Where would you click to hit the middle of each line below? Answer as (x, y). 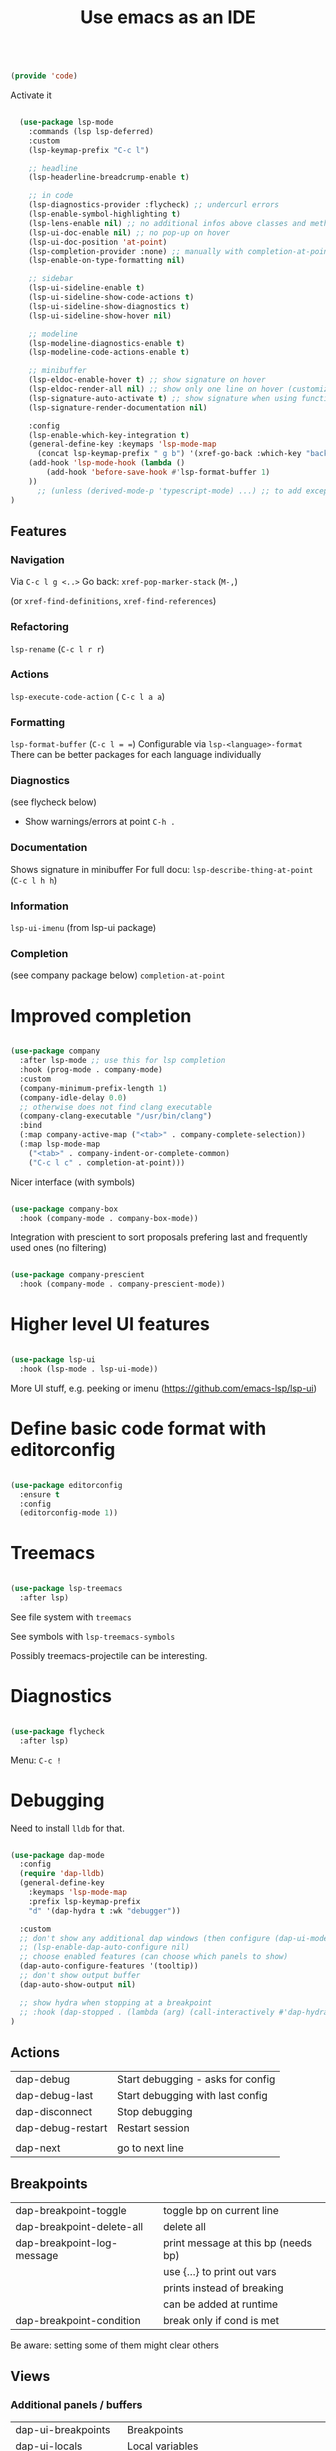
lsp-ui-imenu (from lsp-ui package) (83, 928)
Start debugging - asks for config (196, 2079)
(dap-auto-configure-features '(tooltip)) (109, 1966)
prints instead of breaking (223, 2288)
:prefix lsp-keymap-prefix (84, 1901)
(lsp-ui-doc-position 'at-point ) (98, 242)
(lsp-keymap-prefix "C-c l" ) (89, 150)
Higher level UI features (110, 1324)
